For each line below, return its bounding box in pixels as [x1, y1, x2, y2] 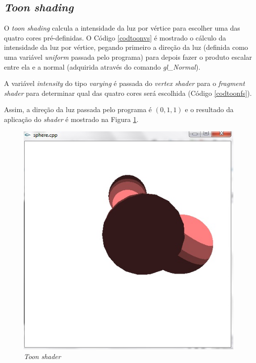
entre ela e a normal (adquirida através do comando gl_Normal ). [4, 61, 201, 72]
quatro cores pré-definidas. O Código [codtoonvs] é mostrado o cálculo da [4, 32, 226, 42]
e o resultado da [185, 104, 234, 115]
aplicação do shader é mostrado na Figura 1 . [4, 114, 139, 124]
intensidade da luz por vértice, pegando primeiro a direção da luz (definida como [4, 42, 248, 52]
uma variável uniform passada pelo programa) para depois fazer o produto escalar [4, 51, 252, 62]
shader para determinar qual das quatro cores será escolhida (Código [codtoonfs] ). [4, 87, 252, 98]
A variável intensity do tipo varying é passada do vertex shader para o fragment [4, 78, 245, 88]
